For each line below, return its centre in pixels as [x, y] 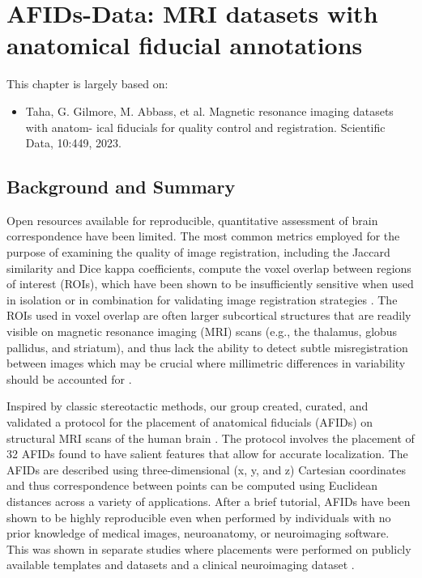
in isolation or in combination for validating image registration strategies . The [202, 299]
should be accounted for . [69, 378]
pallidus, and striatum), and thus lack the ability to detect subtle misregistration [207, 347]
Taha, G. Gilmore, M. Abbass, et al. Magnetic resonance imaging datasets [209, 110]
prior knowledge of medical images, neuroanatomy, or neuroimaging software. [198, 533]
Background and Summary [121, 187]
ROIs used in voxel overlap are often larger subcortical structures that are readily [209, 315]
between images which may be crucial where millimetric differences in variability [206, 363]
